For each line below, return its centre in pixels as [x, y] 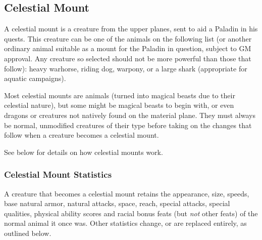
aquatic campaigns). [35, 78]
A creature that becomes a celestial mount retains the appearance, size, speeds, [127, 193]
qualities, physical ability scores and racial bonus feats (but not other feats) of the [131, 213]
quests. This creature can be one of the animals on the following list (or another [128, 38]
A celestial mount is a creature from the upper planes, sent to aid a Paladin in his [131, 29]
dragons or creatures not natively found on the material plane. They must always [130, 115]
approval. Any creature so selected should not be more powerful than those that [128, 58]
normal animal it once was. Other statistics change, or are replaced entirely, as [125, 223]
